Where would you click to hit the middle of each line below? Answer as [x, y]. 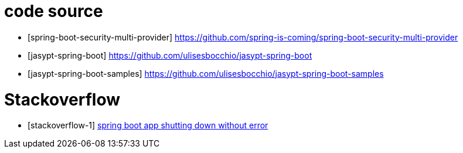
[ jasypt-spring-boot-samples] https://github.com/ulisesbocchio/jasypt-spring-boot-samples [206, 73]
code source [54, 11]
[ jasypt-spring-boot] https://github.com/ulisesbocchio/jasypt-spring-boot [170, 55]
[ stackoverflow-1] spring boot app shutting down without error [148, 125]
